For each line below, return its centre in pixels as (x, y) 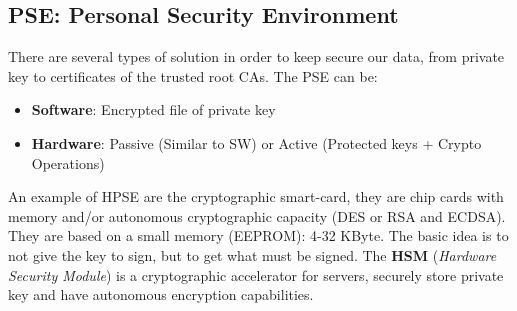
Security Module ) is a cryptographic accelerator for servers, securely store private (256, 274)
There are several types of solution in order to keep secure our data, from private (256, 56)
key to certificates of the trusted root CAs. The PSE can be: (193, 75)
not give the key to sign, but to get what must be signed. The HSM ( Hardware (252, 254)
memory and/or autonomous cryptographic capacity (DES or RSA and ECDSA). (257, 215)
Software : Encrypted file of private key (153, 109)
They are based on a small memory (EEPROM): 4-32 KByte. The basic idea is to (258, 235)
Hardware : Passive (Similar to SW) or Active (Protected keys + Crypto (256, 142)
